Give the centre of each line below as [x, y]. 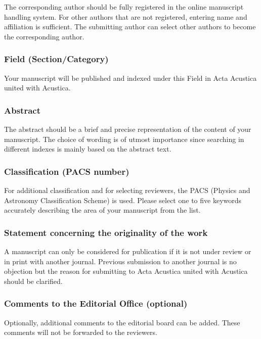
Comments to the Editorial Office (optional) [96, 303]
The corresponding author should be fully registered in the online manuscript [124, 7]
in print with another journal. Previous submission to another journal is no [120, 261]
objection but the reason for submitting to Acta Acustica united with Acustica [126, 271]
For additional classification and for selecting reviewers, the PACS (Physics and [127, 190]
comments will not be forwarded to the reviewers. [81, 332]
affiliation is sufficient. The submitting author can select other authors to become [130, 27]
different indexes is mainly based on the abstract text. [88, 149]
